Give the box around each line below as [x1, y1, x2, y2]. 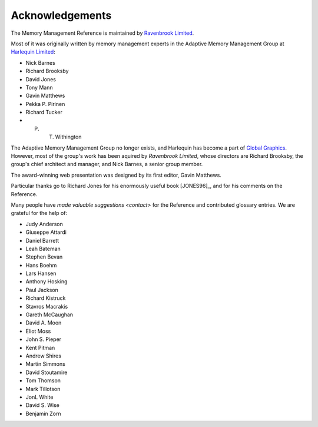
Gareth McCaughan [25, 311, 74, 318]
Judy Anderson [25, 220, 63, 227]
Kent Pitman [25, 344, 55, 351]
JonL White [25, 393, 54, 400]
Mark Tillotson [25, 385, 61, 392]
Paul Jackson [25, 286, 58, 293]
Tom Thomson [25, 377, 61, 384]
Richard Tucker [25, 109, 63, 116]
